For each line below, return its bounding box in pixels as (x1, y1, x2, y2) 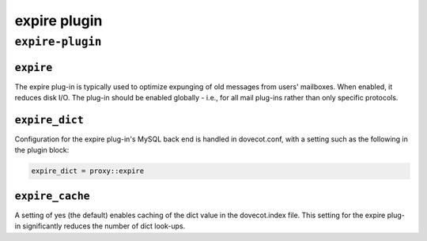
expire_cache (14, 190, 90, 202)
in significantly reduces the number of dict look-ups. (14, 221, 186, 231)
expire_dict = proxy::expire (31, 167, 145, 175)
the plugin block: (14, 145, 70, 155)
